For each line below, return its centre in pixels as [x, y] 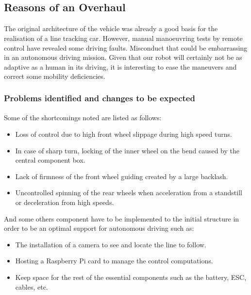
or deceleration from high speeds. [65, 202]
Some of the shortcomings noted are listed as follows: [83, 118]
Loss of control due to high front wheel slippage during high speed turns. [124, 134]
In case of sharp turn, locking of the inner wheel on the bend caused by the [127, 150]
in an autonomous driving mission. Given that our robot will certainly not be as [123, 57]
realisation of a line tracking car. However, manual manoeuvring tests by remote [123, 38]
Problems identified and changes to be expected [100, 98]
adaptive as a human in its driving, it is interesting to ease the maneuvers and [120, 66]
